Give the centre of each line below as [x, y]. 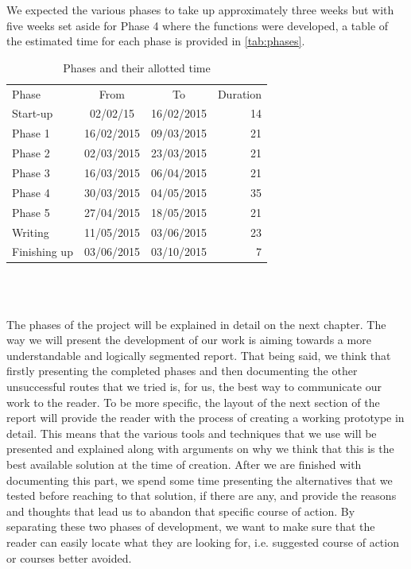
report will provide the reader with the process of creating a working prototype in [205, 418]
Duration [240, 93]
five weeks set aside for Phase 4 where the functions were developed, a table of [198, 25]
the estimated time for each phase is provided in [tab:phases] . [156, 41]
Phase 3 [31, 172]
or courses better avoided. [69, 557]
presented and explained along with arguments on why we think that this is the [200, 449]
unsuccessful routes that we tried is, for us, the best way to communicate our [194, 387]
